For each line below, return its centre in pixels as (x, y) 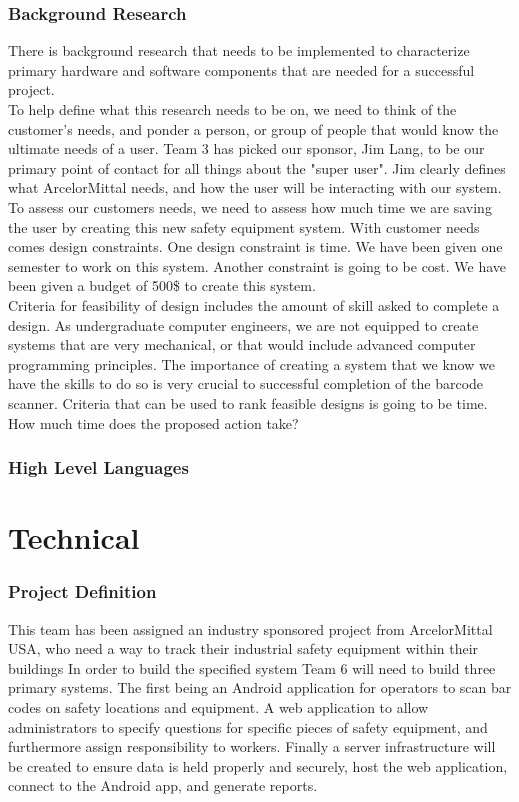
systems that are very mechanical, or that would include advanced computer (242, 344)
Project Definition (82, 591)
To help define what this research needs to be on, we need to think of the (232, 109)
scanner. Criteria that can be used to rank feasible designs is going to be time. (248, 402)
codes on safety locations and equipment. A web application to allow (218, 706)
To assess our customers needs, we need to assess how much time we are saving (250, 206)
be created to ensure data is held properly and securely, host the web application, (258, 765)
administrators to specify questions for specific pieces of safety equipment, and (248, 726)
